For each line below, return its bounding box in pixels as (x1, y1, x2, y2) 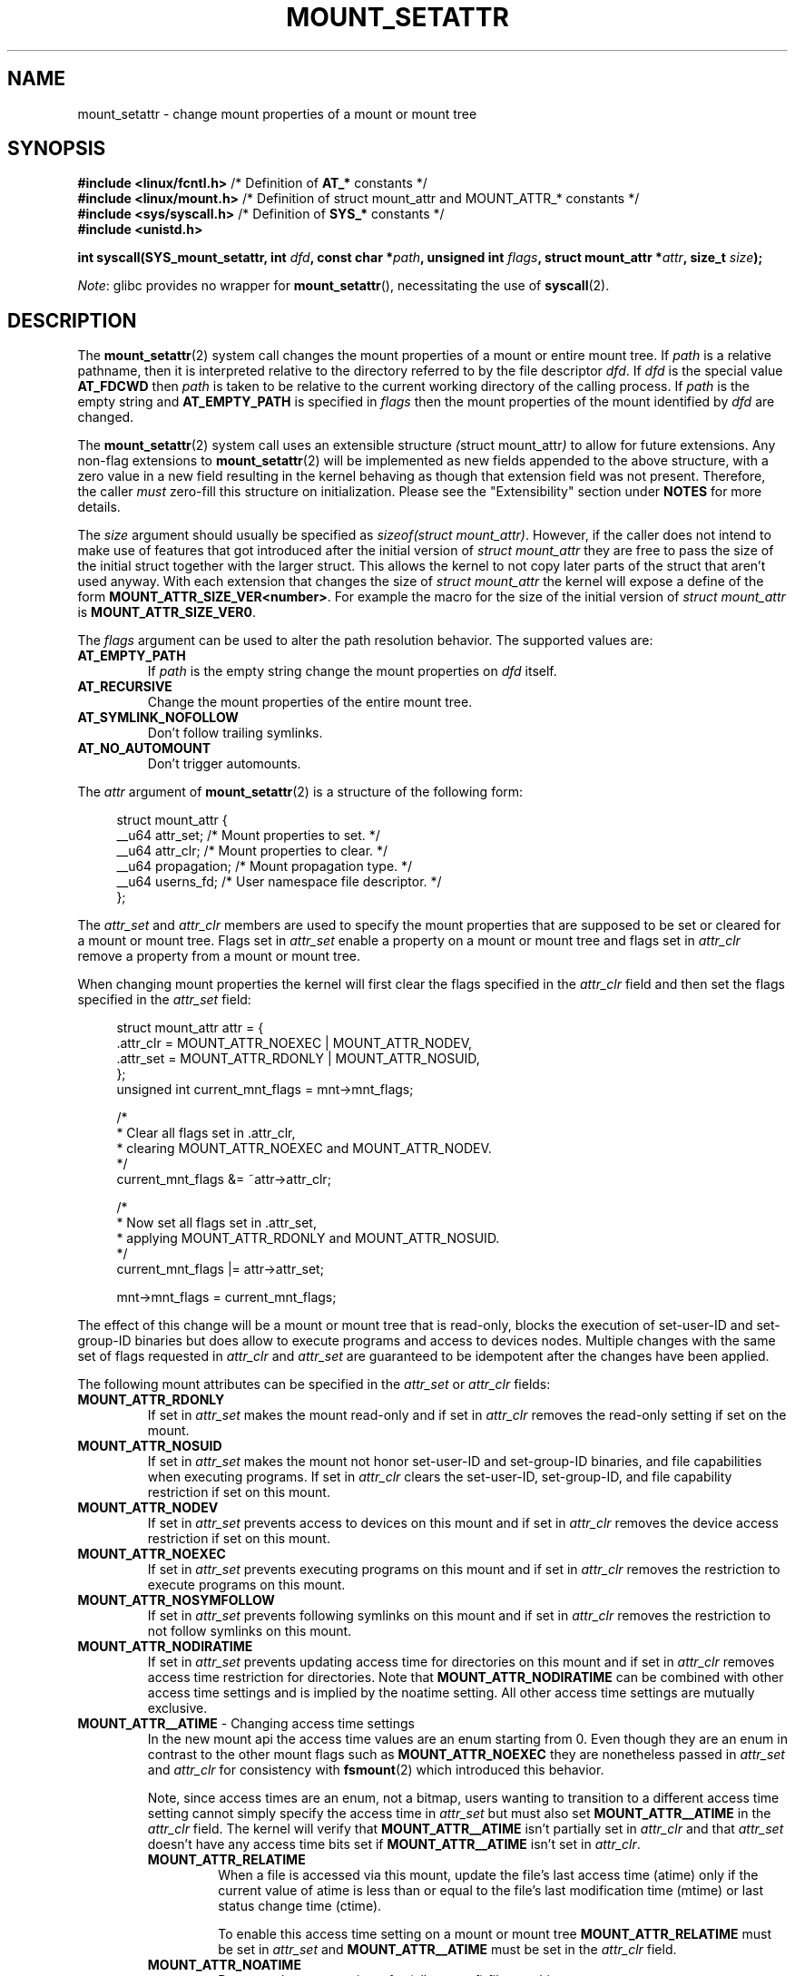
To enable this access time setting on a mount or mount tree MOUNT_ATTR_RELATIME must (218, 1926, 771, 1942)
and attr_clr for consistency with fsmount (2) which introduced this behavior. (147, 1762, 604, 1778)
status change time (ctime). (218, 1898, 382, 1914)
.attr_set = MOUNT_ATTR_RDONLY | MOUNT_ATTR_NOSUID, (116, 1051, 480, 1067)
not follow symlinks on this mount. (147, 1623, 352, 1639)
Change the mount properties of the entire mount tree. (147, 694, 473, 710)
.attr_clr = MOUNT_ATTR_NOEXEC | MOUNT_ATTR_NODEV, (116, 1035, 473, 1052)
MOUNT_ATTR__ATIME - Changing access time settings (77, 1716, 415, 1732)
